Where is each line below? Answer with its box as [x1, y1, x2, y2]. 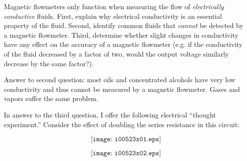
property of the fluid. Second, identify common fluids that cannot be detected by [4, 20, 244, 30]
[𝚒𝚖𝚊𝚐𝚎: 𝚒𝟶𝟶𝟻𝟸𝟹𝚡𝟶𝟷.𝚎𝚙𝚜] [91, 136, 161, 143]
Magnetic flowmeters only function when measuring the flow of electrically [4, 1, 224, 11]
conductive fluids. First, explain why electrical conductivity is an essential [4, 11, 222, 21]
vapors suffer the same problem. [4, 93, 99, 103]
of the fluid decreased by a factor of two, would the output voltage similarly [4, 48, 229, 59]
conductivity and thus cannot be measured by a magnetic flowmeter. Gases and [4, 84, 240, 94]
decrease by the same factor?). [4, 58, 94, 68]
